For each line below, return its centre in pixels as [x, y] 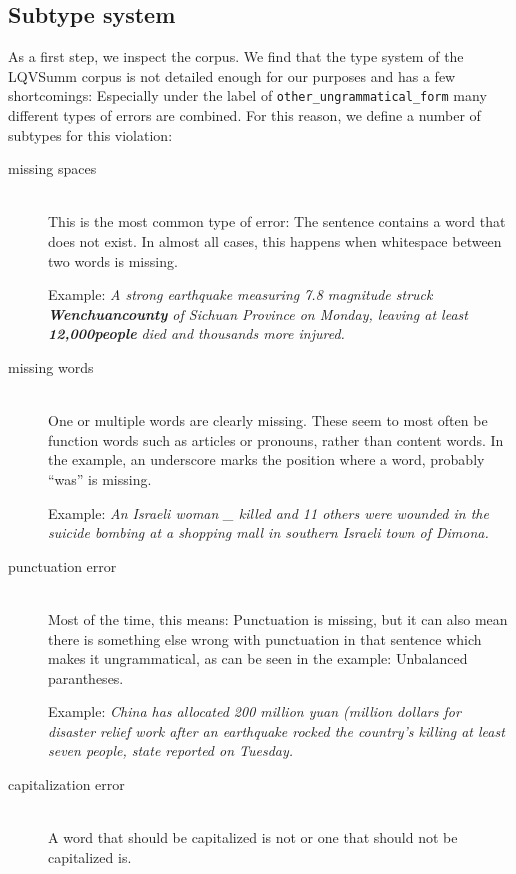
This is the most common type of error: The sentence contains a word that [277, 221]
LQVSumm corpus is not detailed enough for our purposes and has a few [232, 75]
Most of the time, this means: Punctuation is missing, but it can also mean [278, 618]
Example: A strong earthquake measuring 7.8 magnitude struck [240, 294]
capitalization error [66, 784]
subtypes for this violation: [90, 134]
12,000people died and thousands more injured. [196, 333]
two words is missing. [113, 260]
